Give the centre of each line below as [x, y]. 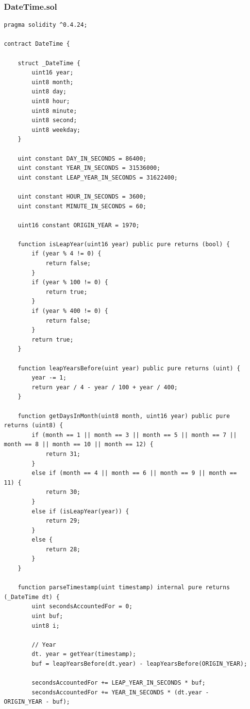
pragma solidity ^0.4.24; [46, 25]
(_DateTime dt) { [32, 597]
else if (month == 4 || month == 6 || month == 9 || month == [134, 473]
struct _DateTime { [49, 63]
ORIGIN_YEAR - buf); [37, 702]
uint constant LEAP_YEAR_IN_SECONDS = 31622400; [98, 177]
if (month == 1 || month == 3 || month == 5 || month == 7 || [134, 435]
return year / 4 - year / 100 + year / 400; [105, 387]
